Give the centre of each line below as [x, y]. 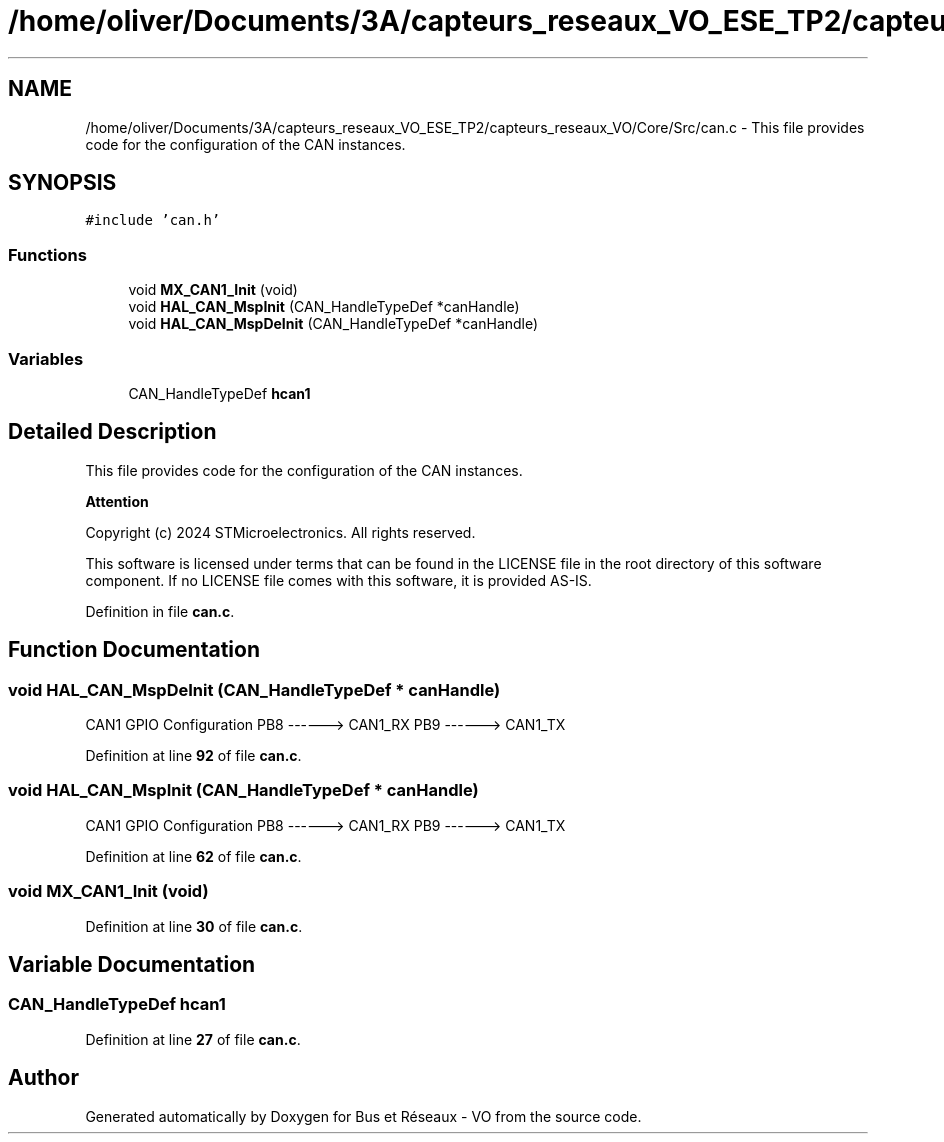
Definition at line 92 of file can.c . [193, 755]
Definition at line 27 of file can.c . [193, 1039]
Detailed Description [112, 432]
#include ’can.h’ [153, 220]
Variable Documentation [132, 964]
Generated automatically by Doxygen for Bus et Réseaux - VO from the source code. [363, 1116]
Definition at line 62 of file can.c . [193, 856]
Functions [47, 254]
